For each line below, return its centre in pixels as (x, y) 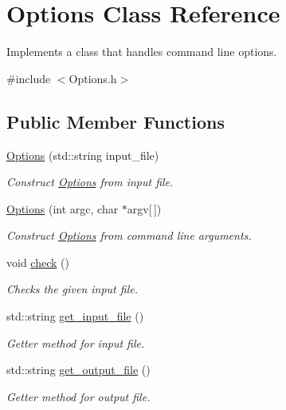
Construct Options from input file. (90, 182)
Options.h (93, 78)
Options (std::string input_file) (83, 155)
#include (29, 78)
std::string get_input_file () (75, 316)
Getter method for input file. (76, 342)
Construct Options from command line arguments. (129, 235)
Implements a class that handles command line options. (142, 52)
